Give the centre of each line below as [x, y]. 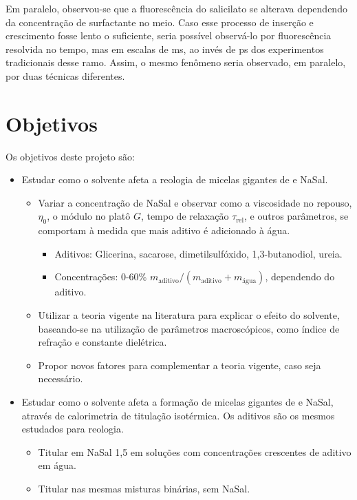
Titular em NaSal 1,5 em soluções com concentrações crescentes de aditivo [195, 451]
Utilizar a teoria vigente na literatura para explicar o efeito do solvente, [189, 315]
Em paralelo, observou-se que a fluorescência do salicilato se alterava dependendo [176, 8]
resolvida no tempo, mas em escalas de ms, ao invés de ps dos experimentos [165, 49]
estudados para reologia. [73, 429]
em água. [57, 465]
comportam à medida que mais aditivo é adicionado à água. [164, 230]
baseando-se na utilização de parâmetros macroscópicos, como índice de [189, 328]
